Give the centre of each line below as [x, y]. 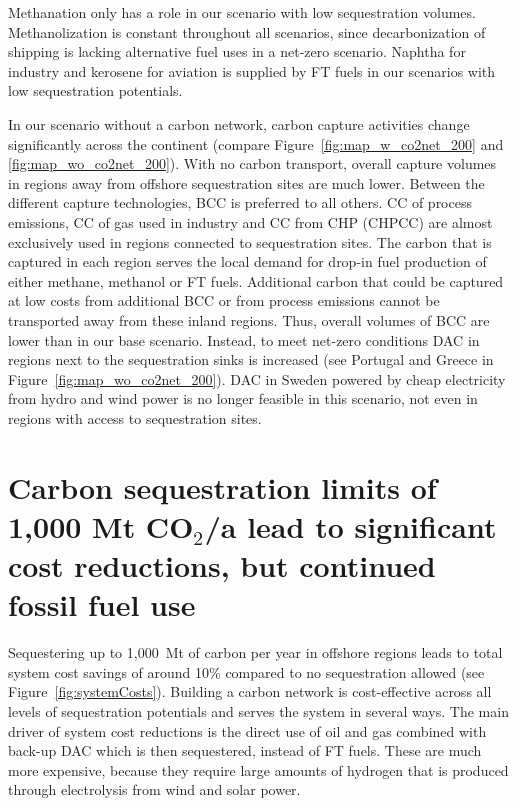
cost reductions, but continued [222, 565]
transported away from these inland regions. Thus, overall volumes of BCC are [249, 319]
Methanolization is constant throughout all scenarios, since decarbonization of [247, 31]
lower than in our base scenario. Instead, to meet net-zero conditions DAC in [244, 339]
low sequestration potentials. [95, 90]
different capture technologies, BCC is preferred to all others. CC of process [240, 202]
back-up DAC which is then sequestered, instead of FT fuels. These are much [245, 750]
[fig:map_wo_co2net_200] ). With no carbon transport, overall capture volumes [252, 163]
